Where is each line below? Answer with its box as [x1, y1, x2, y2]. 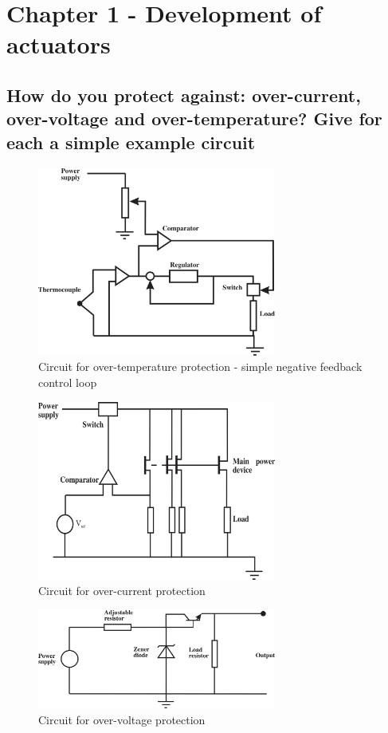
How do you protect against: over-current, [6, 82, 361, 107]
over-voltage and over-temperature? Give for [6, 106, 382, 131]
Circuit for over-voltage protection [38, 711, 206, 728]
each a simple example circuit [6, 129, 256, 154]
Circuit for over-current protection [38, 582, 206, 599]
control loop [38, 374, 97, 391]
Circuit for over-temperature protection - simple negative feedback [38, 358, 363, 375]
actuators [6, 28, 111, 61]
